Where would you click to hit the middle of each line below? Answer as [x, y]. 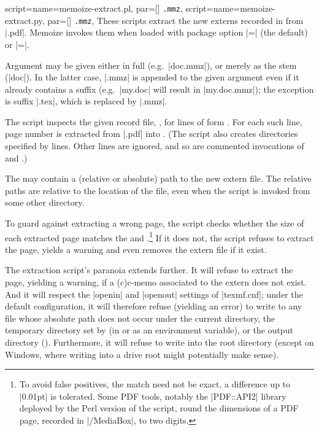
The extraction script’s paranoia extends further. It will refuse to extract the [149, 270]
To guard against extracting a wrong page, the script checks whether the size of [155, 223]
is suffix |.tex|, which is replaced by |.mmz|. [86, 101]
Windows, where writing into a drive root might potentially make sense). [142, 354]
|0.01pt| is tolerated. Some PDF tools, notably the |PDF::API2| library [153, 396]
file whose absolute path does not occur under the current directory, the [140, 318]
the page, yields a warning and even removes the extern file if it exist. [136, 249]
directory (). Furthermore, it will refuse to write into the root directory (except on [159, 342]
